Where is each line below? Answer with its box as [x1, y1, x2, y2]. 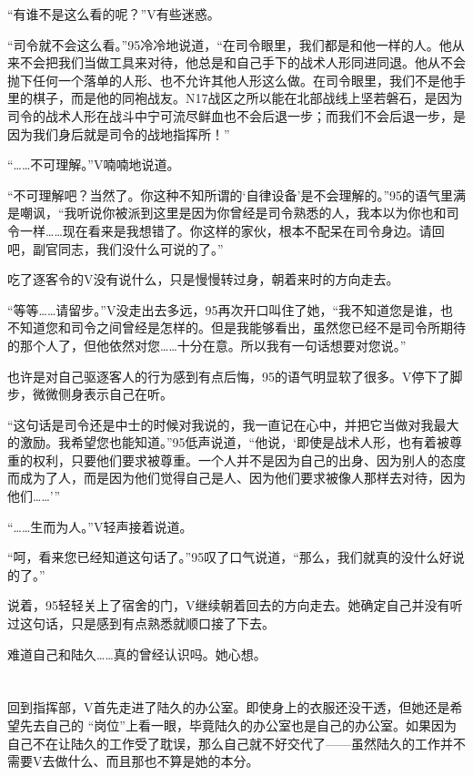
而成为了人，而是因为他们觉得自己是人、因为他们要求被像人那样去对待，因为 [7, 468, 466, 487]
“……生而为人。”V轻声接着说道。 [7, 516, 193, 536]
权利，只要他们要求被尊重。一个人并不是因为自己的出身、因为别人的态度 [32, 450, 466, 469]
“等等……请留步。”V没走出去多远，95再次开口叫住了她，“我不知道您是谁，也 [7, 300, 454, 319]
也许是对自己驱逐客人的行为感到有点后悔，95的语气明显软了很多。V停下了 [7, 366, 450, 385]
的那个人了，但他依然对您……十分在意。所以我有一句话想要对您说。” [7, 335, 407, 354]
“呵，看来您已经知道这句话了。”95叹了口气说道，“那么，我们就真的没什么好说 [7, 547, 465, 567]
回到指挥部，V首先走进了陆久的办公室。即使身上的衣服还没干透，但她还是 [7, 698, 450, 717]
